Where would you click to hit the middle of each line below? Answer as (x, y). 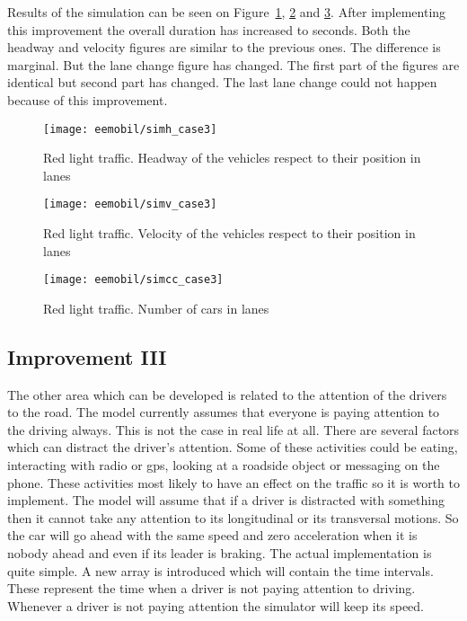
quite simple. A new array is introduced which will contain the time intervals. (220, 570)
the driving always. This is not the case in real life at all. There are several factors (233, 429)
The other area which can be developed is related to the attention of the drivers (227, 394)
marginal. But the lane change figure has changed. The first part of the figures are (233, 64)
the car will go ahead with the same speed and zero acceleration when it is (212, 535)
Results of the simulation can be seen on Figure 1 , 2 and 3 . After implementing (227, 12)
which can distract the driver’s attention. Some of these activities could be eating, (233, 447)
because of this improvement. (88, 99)
